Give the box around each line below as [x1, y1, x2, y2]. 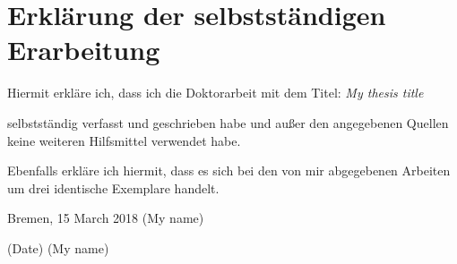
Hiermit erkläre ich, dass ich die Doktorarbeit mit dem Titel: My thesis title [7, 83, 424, 102]
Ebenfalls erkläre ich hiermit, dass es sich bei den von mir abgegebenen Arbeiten [7, 161, 451, 180]
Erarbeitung [7, 31, 160, 68]
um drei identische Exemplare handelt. [7, 178, 220, 197]
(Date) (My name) [7, 238, 109, 257]
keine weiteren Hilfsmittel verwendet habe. [7, 131, 241, 149]
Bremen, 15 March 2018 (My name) [7, 209, 204, 227]
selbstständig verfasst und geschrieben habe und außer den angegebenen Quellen [7, 113, 449, 132]
